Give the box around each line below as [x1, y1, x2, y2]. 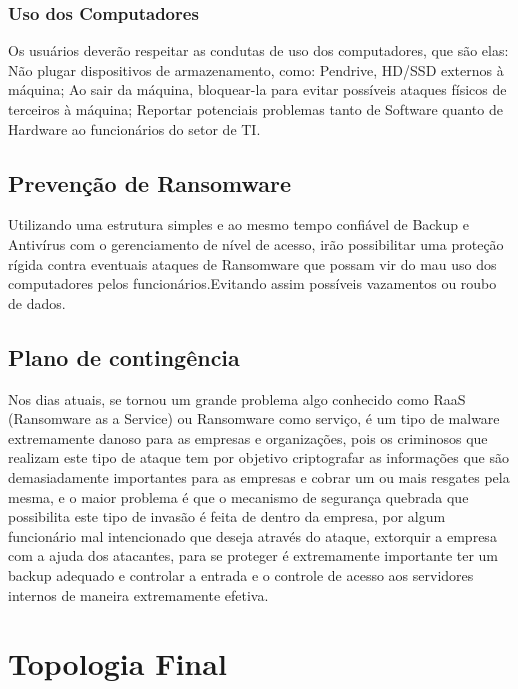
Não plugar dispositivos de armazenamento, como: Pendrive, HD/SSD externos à [8, 59, 504, 80]
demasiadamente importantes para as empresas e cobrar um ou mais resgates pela [8, 466, 510, 487]
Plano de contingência [8, 341, 240, 372]
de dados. [8, 292, 66, 313]
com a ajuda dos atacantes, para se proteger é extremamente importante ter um [8, 545, 499, 566]
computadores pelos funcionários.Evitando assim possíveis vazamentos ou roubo [8, 273, 497, 294]
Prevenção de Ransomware [8, 167, 292, 198]
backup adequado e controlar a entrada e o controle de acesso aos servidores [8, 564, 474, 585]
